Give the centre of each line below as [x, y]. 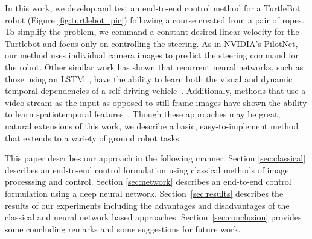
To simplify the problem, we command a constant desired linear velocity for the [152, 32]
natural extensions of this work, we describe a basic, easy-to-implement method [152, 126]
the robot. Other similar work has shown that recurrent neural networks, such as [154, 67]
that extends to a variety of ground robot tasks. [93, 138]
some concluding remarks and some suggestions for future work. [123, 228]
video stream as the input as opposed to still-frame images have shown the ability [156, 102]
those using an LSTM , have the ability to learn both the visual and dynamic [149, 79]
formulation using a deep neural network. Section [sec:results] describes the [144, 193]
